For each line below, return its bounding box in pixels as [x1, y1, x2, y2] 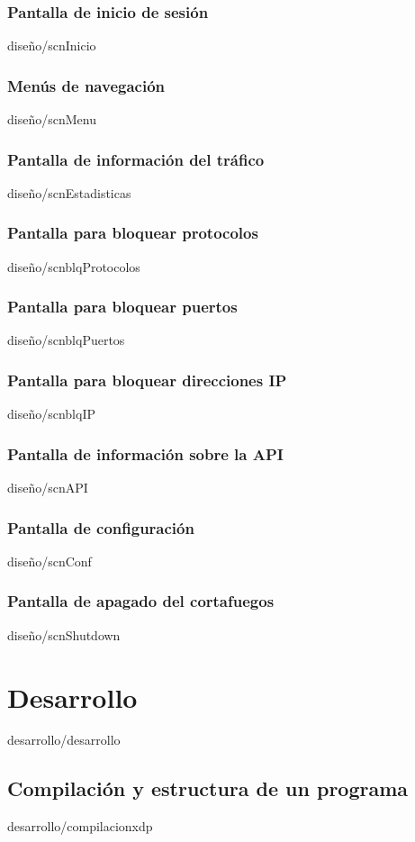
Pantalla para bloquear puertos [7, 295, 238, 318]
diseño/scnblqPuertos [7, 330, 125, 349]
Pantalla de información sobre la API [7, 442, 284, 465]
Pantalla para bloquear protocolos [7, 222, 258, 244]
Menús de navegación [7, 74, 165, 96]
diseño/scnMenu [7, 110, 96, 129]
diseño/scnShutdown [7, 625, 121, 644]
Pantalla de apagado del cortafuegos [7, 590, 275, 612]
